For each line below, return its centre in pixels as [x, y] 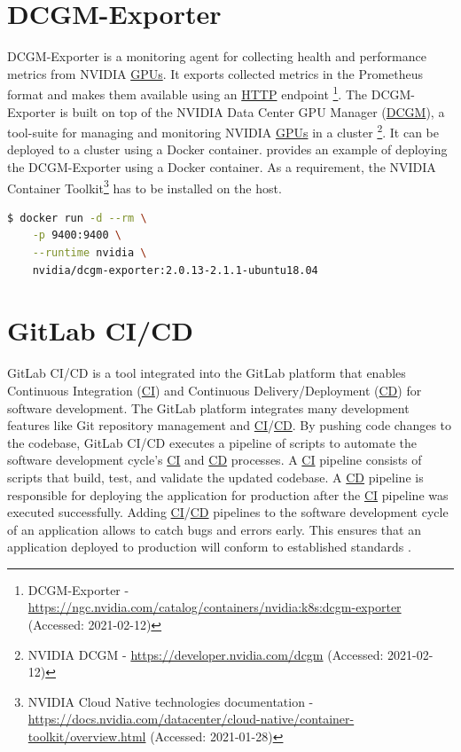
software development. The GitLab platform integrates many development [208, 407]
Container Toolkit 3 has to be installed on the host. [145, 186]
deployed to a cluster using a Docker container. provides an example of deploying [227, 149]
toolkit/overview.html [87, 736]
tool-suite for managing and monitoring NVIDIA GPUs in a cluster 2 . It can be [223, 131]
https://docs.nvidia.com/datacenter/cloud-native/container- [191, 719]
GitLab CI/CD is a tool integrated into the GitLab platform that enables [207, 373]
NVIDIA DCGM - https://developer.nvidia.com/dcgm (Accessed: [206, 654]
